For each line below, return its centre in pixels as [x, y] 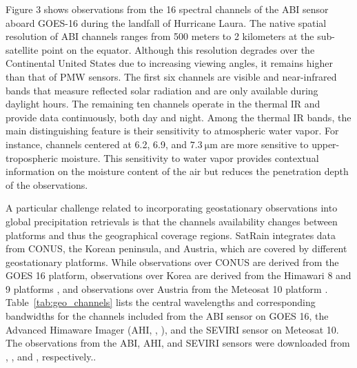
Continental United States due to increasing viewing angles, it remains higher [169, 63]
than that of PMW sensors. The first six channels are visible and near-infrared [171, 76]
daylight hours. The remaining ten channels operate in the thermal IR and [163, 104]
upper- [326, 144]
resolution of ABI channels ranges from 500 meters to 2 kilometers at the [160, 36]
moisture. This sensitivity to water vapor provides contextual [190, 157]
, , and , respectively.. [51, 356]
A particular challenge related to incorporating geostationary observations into [172, 208]
